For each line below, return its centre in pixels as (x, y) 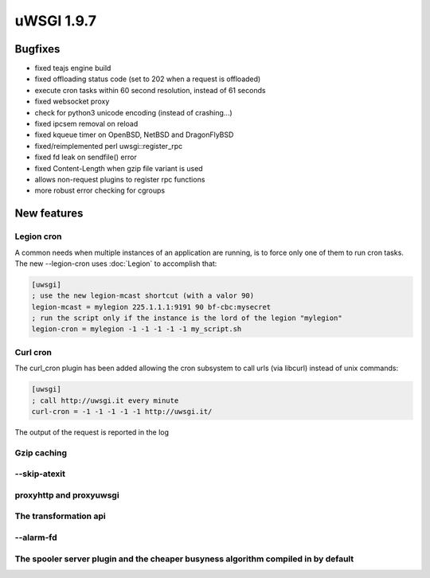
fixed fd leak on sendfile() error (86, 157)
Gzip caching (41, 452)
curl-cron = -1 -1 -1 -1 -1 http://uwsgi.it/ (122, 411)
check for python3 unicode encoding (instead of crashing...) (133, 112)
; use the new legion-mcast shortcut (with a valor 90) (143, 296)
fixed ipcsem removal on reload (86, 124)
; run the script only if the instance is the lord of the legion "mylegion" (187, 318)
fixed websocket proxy (72, 102)
